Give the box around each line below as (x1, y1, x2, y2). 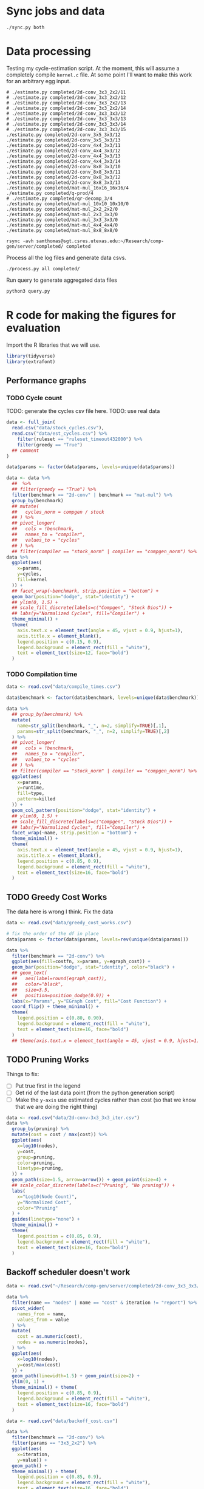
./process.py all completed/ (6, 265, 80, 271)
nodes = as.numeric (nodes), (17, 1339, 88, 1346)
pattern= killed (17, 796, 56, 802)
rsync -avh (6, 238, 34, 244)
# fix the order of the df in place (6, 930, 99, 936)
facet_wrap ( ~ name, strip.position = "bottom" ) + (12, 830, 137, 836)
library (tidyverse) (6, 353, 56, 359)
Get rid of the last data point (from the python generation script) (15, 1089, 175, 1097)
